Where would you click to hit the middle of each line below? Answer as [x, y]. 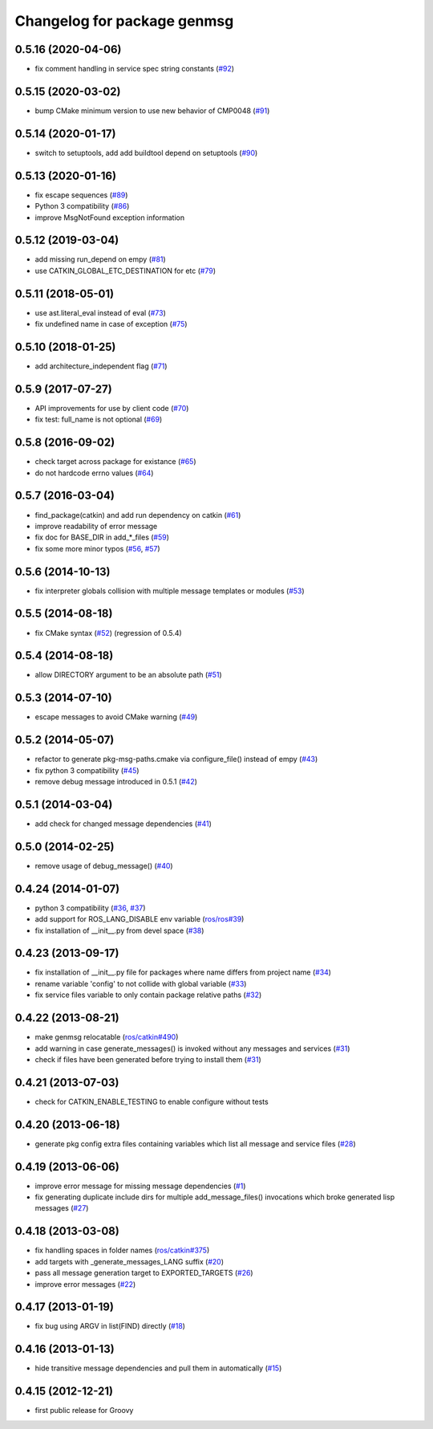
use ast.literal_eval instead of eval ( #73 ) [100, 312]
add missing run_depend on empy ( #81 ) [100, 259]
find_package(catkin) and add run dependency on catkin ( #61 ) [138, 515]
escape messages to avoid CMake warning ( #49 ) [116, 717]
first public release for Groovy [84, 1411]
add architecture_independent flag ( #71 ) [101, 366]
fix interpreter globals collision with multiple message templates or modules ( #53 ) [170, 591]
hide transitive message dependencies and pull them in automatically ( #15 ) [158, 1368]
